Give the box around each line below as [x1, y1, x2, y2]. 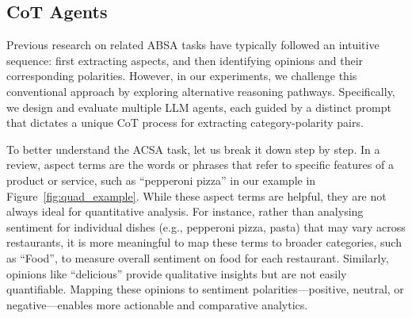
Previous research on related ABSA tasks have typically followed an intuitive [6, 36, 380, 53]
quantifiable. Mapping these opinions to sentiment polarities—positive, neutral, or [6, 281, 404, 297]
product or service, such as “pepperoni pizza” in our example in [6, 171, 316, 188]
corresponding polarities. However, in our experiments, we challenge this [6, 67, 357, 84]
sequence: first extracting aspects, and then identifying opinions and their [6, 52, 364, 68]
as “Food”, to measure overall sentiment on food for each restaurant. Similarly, [6, 249, 389, 266]
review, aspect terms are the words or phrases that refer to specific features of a [6, 156, 394, 173]
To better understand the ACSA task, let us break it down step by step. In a [6, 140, 380, 157]
